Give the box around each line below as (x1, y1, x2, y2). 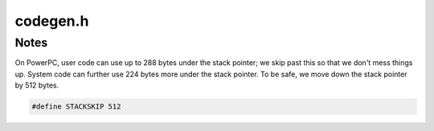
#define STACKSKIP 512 (31, 102, 121, 112)
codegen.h (14, 12, 89, 30)
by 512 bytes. (14, 80, 59, 90)
